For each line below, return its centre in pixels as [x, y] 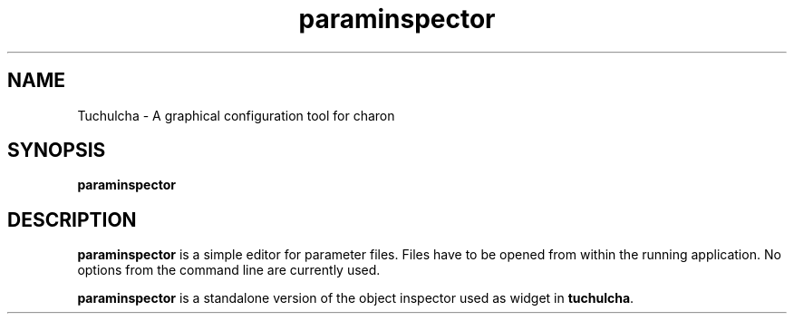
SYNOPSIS [57, 151]
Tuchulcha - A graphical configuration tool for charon [236, 115]
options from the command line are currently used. [229, 270]
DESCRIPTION [72, 219]
